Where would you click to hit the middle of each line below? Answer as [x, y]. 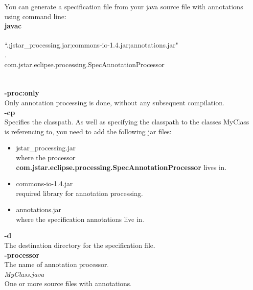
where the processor [46, 157]
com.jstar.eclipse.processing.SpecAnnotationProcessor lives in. [121, 167]
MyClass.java [24, 274]
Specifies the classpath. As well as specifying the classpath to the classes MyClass [127, 122]
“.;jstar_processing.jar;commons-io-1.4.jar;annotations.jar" [92, 45]
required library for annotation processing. [80, 193]
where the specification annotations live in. [80, 219]
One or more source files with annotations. [68, 283]
